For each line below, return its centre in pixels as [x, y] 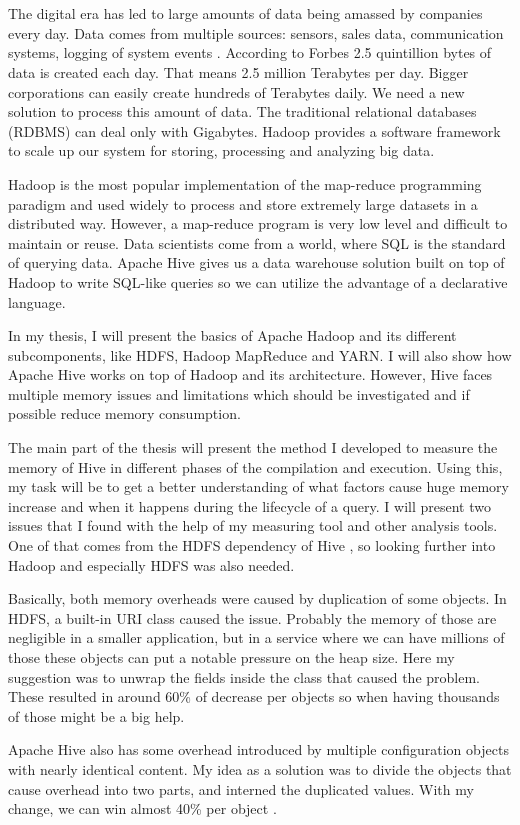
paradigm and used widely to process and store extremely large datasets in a [243, 203]
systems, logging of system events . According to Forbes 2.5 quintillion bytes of [250, 52]
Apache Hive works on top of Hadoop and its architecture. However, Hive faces [250, 374]
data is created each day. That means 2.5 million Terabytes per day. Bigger [238, 71]
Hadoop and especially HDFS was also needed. [151, 564]
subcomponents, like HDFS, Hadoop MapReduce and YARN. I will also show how [260, 354]
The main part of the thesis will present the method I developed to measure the [253, 447]
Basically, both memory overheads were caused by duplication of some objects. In [257, 598]
